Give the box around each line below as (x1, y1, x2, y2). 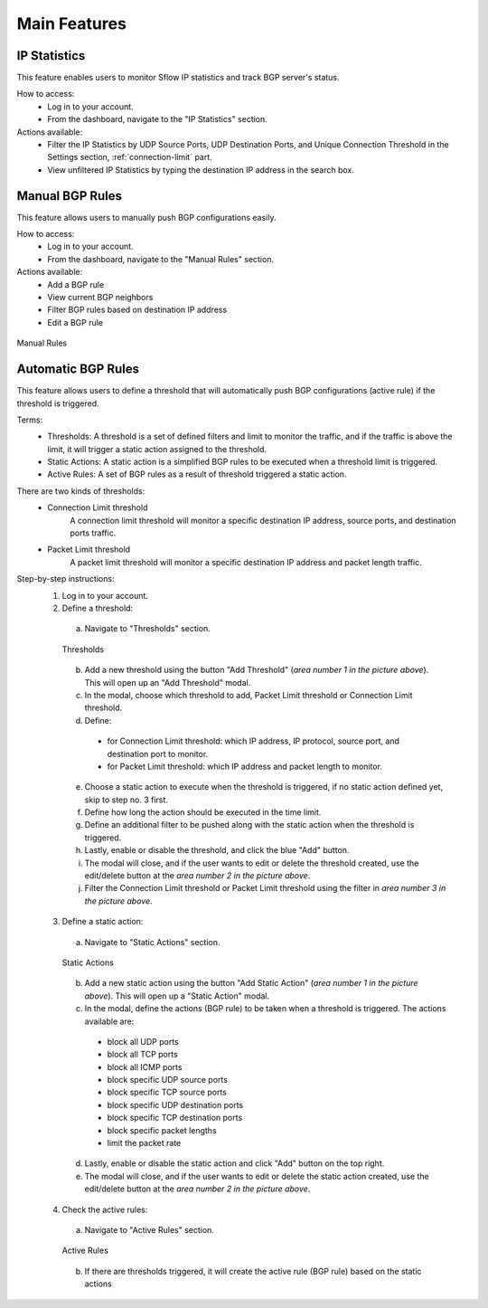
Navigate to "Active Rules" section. (84, 1225, 214, 1235)
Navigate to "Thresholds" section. (84, 623, 211, 634)
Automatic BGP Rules (16, 362, 140, 377)
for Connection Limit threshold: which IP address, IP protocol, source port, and (107, 735, 399, 746)
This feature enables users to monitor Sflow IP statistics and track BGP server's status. (16, 72, 340, 83)
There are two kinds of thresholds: (16, 485, 145, 497)
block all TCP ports (107, 1049, 178, 1060)
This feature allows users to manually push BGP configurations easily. (16, 212, 277, 223)
